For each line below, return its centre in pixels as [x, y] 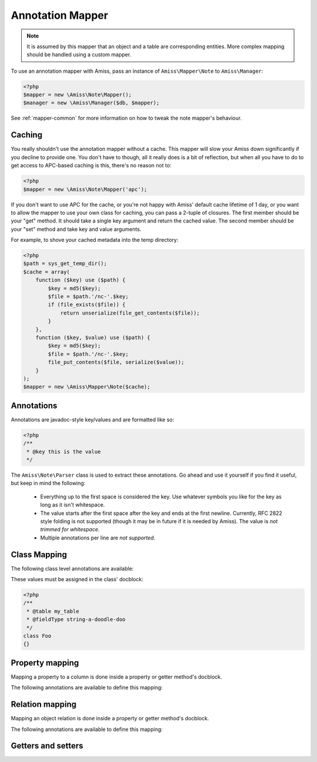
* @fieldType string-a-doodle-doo [76, 620]
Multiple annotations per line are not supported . [98, 538]
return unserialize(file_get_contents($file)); [130, 313]
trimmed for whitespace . [70, 530]
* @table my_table [53, 611]
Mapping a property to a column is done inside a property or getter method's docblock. [117, 677]
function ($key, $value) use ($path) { [93, 337]
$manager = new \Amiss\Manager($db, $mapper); [91, 103]
